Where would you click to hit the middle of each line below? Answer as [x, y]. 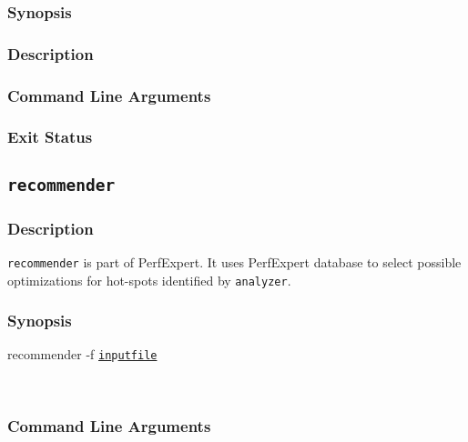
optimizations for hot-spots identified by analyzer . [149, 280]
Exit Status [50, 137]
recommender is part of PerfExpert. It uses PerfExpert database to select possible [234, 261]
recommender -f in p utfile [82, 354]
